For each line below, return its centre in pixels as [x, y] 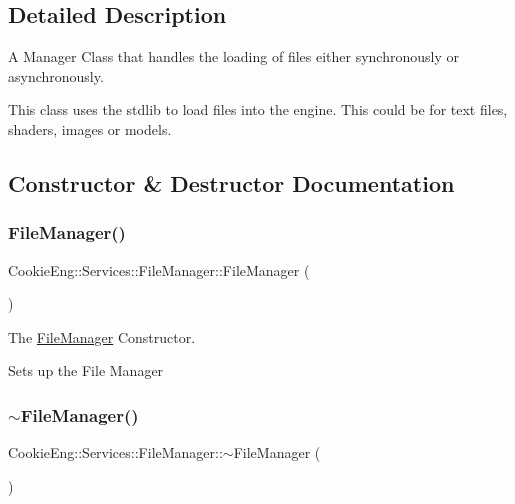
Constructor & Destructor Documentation [231, 182]
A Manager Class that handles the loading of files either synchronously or [233, 56]
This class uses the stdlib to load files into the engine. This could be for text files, [258, 109]
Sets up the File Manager [86, 370]
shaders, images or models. [90, 128]
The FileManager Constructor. [102, 336]
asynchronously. [56, 75]
